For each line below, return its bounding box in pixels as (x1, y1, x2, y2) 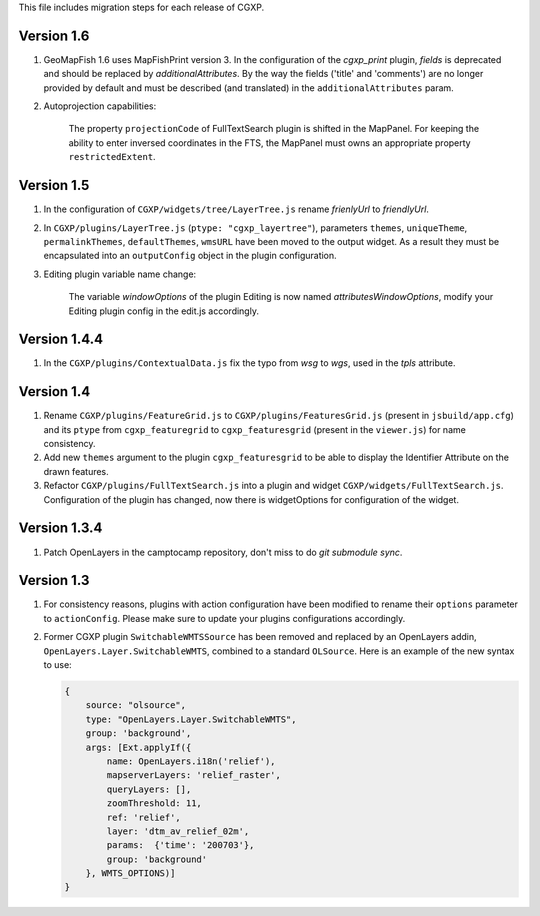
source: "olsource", (85, 700, 187, 711)
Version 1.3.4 (18, 520, 103, 537)
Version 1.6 (18, 27, 90, 44)
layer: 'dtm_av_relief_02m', (106, 825, 250, 837)
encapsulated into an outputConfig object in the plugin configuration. (43, 250, 337, 262)
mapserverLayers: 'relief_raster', (106, 770, 282, 781)
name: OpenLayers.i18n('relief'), (106, 755, 276, 767)
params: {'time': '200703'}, (106, 840, 255, 851)
